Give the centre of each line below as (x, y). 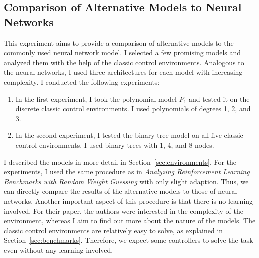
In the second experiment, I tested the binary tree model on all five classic (129, 135)
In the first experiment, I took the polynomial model (96, 99)
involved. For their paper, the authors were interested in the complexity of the (124, 210)
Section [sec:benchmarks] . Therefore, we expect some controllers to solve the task (129, 240)
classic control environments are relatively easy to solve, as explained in (114, 230)
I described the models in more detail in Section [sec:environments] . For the (120, 161)
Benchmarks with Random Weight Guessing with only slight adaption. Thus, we (126, 181)
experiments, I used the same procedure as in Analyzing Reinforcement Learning (127, 171)
